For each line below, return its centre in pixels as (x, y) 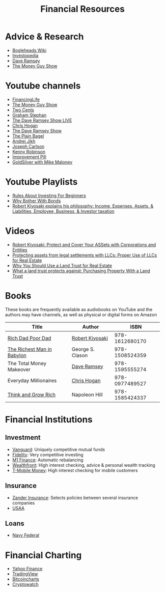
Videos (20, 231)
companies (24, 503)
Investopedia (25, 56)
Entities (20, 250)
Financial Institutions (49, 419)
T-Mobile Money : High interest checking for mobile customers (75, 470)
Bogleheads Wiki (29, 50)
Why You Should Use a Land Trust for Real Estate (62, 265)
